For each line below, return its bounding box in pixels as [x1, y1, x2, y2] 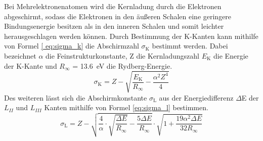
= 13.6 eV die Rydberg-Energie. [72, 60, 172, 71]
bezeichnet [4, 50, 36, 61]
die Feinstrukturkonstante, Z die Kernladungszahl [46, 50, 199, 61]
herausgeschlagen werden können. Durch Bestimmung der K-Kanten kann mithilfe [4, 30, 258, 41]
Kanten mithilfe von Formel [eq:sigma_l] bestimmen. [44, 102, 208, 113]
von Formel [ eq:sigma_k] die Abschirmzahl [4, 40, 139, 51]
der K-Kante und [4, 60, 57, 71]
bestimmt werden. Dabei [152, 40, 228, 51]
